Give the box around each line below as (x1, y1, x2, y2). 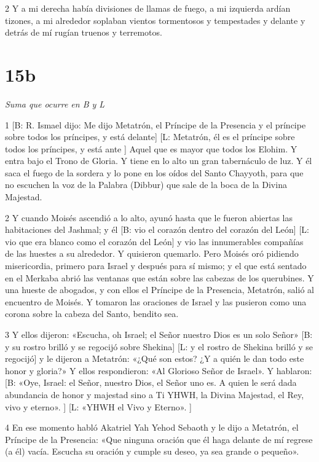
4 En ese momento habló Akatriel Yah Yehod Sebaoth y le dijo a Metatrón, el (5, 421, 299, 434)
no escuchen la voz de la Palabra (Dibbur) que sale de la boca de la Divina (5, 178, 287, 191)
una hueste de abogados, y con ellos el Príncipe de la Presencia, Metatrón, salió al (5, 283, 314, 296)
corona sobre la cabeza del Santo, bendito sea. (5, 307, 179, 320)
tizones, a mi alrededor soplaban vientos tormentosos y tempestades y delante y (5, 14, 305, 26)
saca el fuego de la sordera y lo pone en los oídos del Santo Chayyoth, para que (5, 166, 304, 179)
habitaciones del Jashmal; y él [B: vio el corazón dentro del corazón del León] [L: (5, 223, 309, 236)
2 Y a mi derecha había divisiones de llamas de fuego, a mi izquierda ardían (5, 2, 291, 14)
